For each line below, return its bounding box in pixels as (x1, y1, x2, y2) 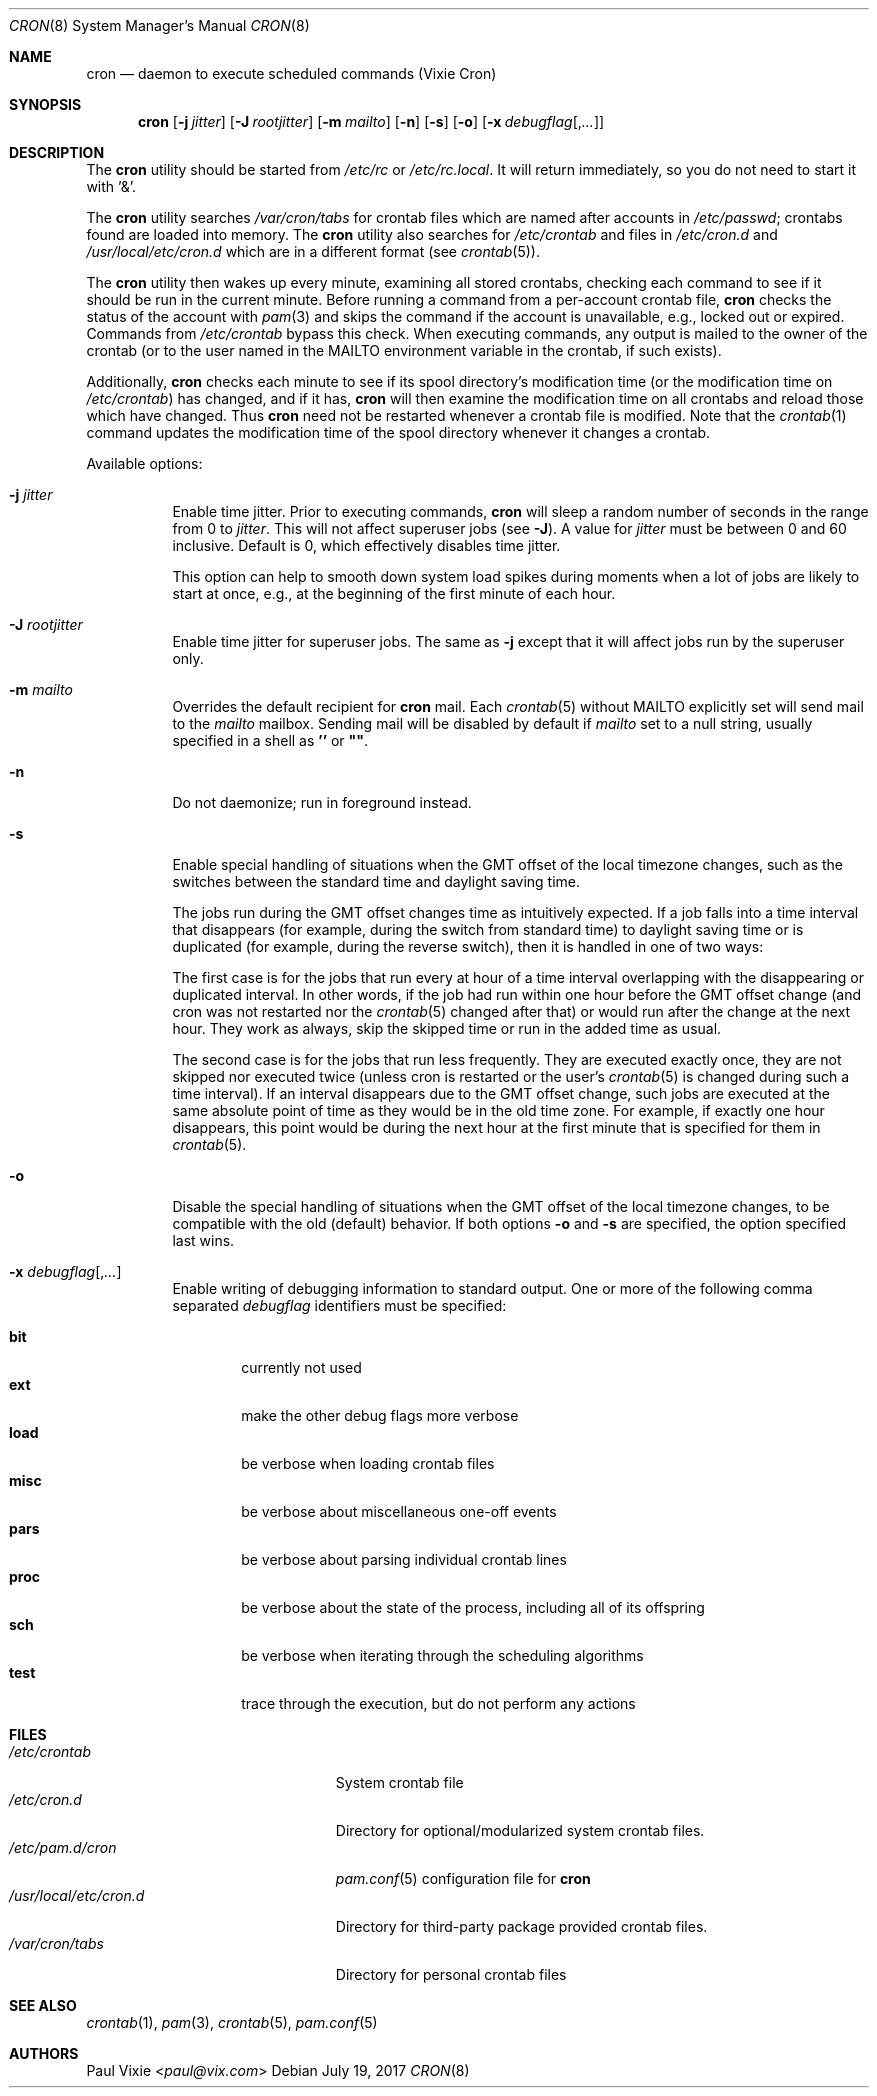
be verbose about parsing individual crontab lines (241, 1551, 567, 1568)
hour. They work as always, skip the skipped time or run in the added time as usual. (172, 1020, 722, 1037)
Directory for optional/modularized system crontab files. (335, 1822, 705, 1839)
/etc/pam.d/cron (9, 1839, 117, 1856)
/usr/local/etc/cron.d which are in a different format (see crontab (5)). (86, 243, 540, 260)
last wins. (172, 1232, 235, 1249)
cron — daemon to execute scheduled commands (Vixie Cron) (86, 65, 497, 82)
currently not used (241, 1359, 362, 1376)
